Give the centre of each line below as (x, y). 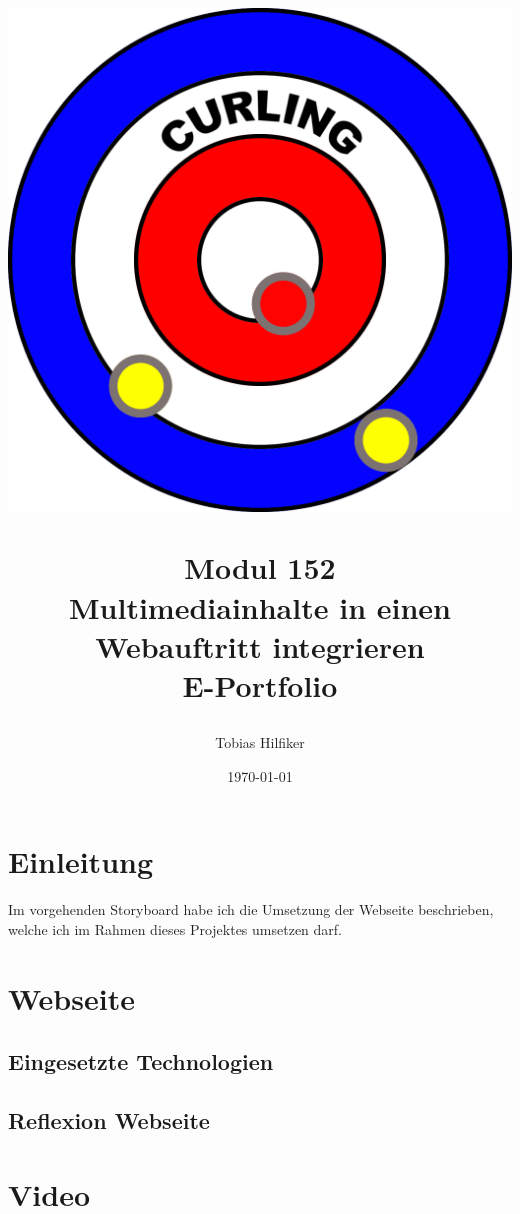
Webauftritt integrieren (260, 645)
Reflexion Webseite (109, 1119)
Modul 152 (260, 567)
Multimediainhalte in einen (260, 606)
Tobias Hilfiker (260, 742)
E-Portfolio (260, 684)
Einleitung (81, 861)
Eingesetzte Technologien (141, 1061)
